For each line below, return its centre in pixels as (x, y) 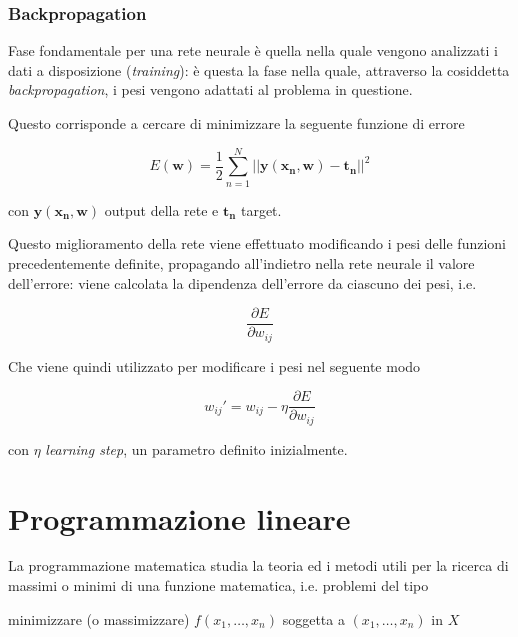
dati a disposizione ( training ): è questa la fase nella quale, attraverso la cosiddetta (259, 69)
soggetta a (313, 618)
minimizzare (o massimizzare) (99, 618)
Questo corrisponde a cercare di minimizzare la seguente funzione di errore (236, 123)
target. (261, 209)
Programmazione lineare (179, 517)
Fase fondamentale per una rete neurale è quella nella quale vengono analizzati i (253, 50)
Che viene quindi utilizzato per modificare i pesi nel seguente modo (214, 365)
